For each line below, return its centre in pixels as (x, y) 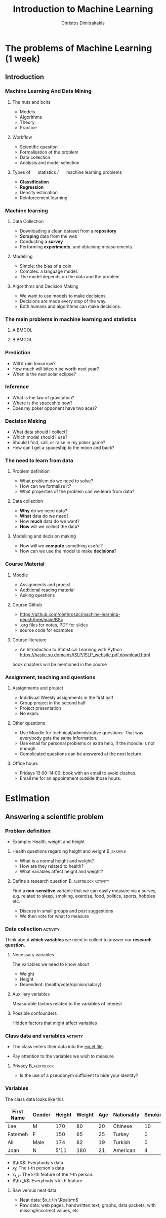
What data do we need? (44, 516)
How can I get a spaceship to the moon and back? (63, 448)
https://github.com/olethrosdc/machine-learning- (70, 614)
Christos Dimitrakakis (83, 23)
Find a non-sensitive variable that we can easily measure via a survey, (84, 891)
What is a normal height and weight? (57, 861)
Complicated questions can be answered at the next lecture (81, 754)
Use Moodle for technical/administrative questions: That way (82, 733)
